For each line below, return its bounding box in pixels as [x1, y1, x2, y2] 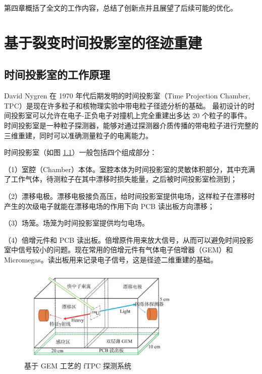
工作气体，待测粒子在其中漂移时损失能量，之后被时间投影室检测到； [11, 174, 237, 184]
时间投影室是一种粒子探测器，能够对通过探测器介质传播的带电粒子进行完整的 [4, 120, 258, 130]
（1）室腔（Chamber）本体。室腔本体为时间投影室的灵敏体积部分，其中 [4, 164, 241, 174]
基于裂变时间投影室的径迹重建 [4, 32, 202, 52]
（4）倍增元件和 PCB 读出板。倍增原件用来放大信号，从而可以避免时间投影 [4, 234, 253, 245]
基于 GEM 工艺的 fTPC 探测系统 [24, 360, 132, 370]
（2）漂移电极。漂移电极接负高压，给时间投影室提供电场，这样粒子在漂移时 [4, 190, 255, 201]
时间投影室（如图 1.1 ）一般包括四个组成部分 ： [4, 147, 157, 157]
